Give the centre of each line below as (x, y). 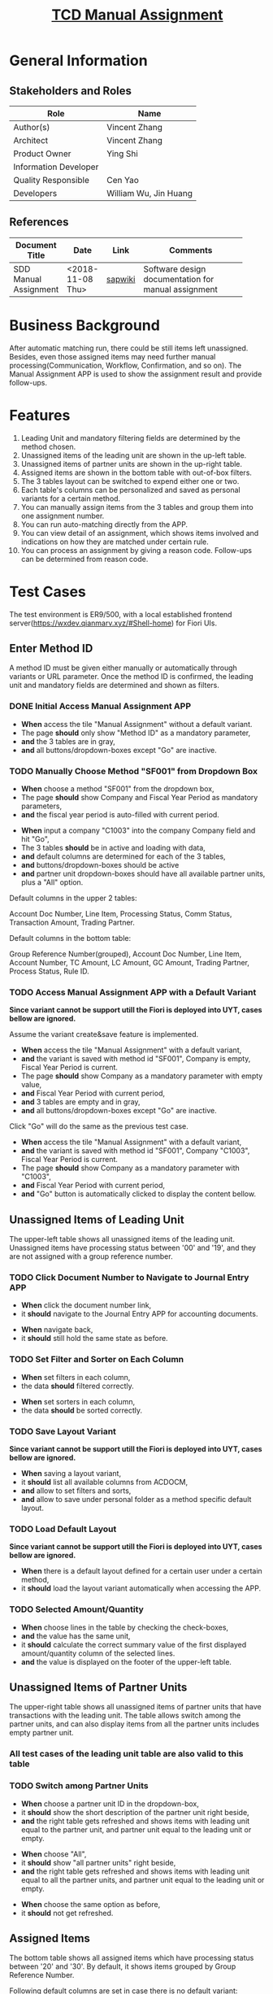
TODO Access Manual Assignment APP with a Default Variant (133, 992)
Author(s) (32, 127)
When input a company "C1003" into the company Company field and (138, 830)
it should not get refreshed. (67, 1913)
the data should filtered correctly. (77, 1386)
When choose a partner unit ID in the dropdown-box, (110, 1804)
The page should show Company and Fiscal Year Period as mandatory (139, 798)
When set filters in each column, (76, 1377)
